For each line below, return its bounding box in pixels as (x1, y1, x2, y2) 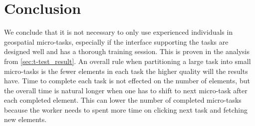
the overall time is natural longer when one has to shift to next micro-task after (4, 85, 248, 95)
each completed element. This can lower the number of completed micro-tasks (4, 95, 242, 105)
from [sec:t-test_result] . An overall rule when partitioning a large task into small (4, 56, 251, 66)
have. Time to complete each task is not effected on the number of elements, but (4, 75, 250, 86)
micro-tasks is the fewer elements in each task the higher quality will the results (4, 65, 248, 76)
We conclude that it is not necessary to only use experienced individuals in (4, 27, 233, 37)
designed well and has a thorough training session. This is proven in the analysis (4, 46, 250, 57)
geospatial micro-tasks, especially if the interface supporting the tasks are (4, 36, 229, 47)
